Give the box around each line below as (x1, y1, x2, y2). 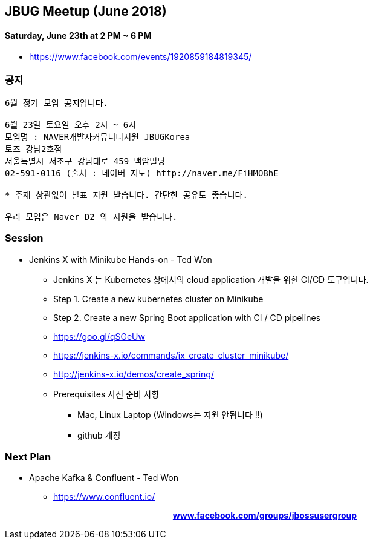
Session (5, 232, 44, 245)
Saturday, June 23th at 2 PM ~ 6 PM (5, 30, 152, 41)
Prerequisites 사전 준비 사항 (53, 388, 160, 399)
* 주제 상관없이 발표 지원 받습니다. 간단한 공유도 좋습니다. (5, 190, 248, 200)
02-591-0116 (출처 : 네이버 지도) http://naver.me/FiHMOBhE (5, 168, 279, 178)
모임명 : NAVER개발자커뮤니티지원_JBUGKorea (5, 131, 190, 142)
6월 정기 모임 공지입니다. (5, 98, 108, 108)
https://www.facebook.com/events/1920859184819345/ (29, 51, 252, 62)
